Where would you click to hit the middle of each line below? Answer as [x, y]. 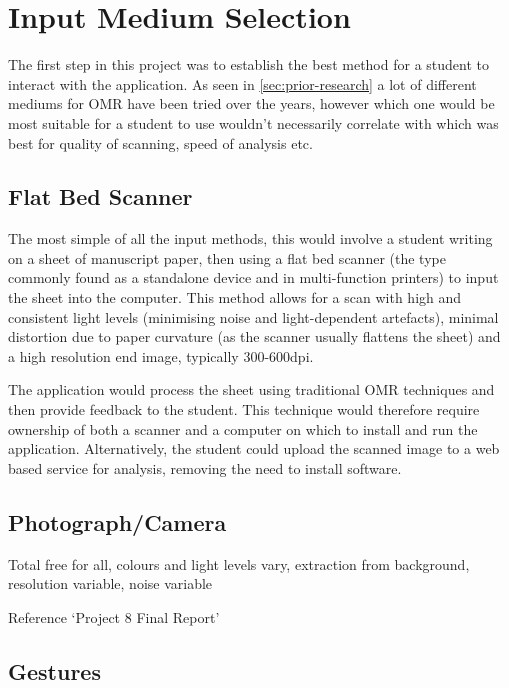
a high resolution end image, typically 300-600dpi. [161, 355]
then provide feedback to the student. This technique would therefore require [244, 409]
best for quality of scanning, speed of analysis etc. [160, 142]
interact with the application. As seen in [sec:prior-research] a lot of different [242, 83]
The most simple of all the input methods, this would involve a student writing [250, 238]
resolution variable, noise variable [110, 583]
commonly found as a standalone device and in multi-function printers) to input [253, 277]
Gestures [54, 670]
